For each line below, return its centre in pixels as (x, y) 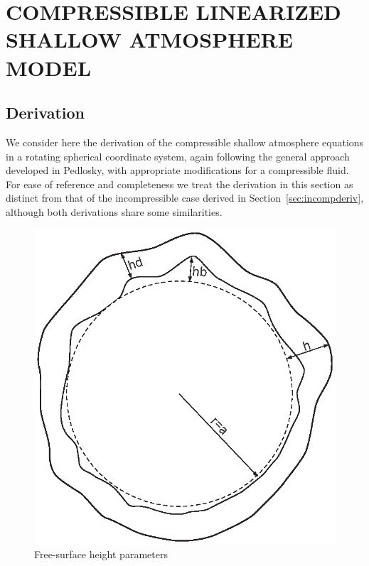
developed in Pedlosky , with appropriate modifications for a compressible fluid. (177, 170)
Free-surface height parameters (101, 554)
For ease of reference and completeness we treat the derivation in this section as (180, 184)
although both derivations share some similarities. (114, 211)
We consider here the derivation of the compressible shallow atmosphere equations (185, 142)
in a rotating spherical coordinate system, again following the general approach (178, 156)
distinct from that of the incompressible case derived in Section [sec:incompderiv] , (185, 198)
